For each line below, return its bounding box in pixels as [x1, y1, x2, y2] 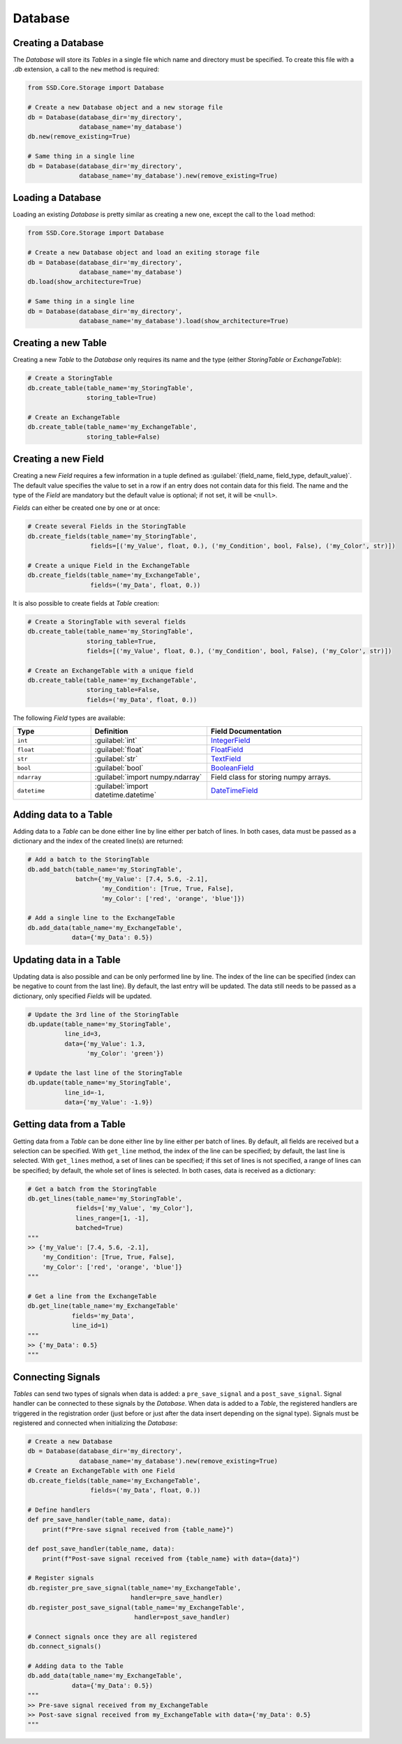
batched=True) [75, 1224, 124, 1232]
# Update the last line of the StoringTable [27, 1069, 183, 1077]
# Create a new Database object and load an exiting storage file [27, 248, 260, 257]
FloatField [210, 745, 244, 755]
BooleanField [210, 763, 254, 773]
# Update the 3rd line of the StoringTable [27, 1010, 179, 1018]
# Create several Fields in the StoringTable [27, 523, 186, 530]
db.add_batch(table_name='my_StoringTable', [27, 865, 183, 873]
